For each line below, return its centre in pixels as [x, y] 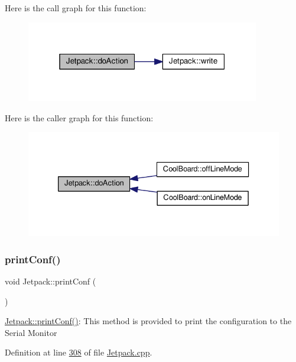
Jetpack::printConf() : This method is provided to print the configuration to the [148, 321]
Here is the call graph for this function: [76, 8]
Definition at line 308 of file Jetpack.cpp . [79, 352]
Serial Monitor [31, 332]
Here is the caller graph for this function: [79, 117]
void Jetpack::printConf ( [51, 281]
